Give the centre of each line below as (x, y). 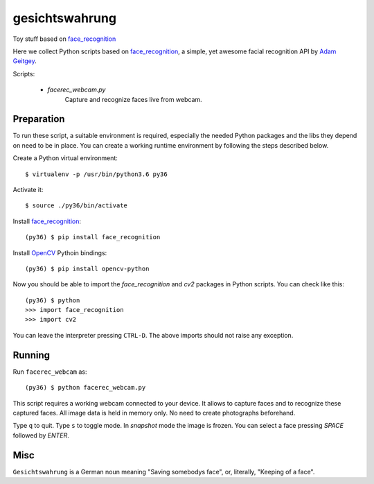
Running (32, 355)
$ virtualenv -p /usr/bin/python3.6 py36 (96, 174)
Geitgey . (25, 61)
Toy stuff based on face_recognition (64, 39)
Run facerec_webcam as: (50, 372)
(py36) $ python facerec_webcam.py (86, 388)
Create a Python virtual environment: (65, 158)
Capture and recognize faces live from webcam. (133, 99)
